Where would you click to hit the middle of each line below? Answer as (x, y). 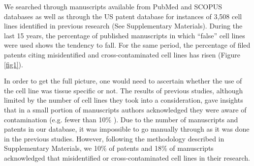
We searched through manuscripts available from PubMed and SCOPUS (113, 6)
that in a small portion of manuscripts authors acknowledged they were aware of (125, 109)
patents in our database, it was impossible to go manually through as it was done (127, 129)
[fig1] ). (14, 64)
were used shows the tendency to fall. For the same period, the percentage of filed (127, 45)
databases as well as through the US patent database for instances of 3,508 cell (123, 16)
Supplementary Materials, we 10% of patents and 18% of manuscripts (109, 148)
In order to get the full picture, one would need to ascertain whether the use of (123, 81)
